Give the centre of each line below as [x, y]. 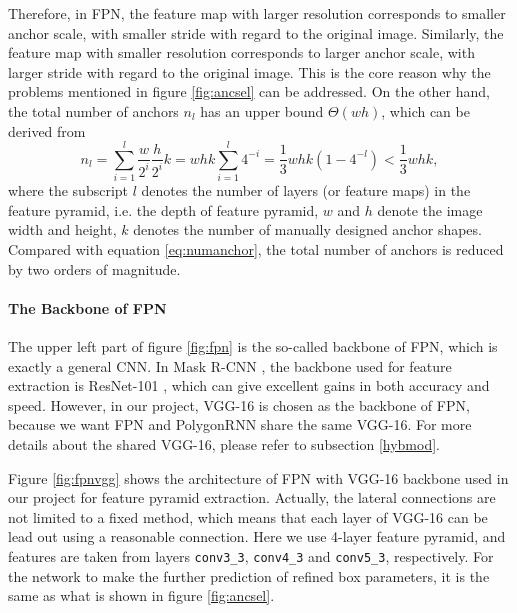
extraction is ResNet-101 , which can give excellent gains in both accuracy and [249, 385]
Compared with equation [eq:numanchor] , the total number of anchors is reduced [256, 249]
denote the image [430, 209]
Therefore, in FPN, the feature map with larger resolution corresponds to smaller [257, 13]
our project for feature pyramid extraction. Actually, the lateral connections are [252, 497]
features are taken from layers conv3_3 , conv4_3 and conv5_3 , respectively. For [251, 555]
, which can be [425, 110]
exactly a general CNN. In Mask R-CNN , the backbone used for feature [230, 365]
